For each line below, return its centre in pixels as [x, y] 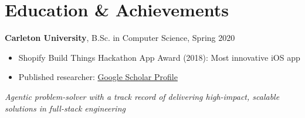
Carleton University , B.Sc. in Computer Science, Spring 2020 [120, 38]
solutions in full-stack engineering [65, 108]
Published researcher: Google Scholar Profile [98, 77]
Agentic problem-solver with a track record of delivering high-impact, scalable [142, 96]
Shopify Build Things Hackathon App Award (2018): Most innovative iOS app [159, 57]
